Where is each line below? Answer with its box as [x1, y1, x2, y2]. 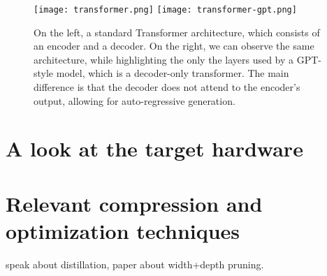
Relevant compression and [6, 189, 263, 217]
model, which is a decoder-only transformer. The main [56, 66, 289, 80]
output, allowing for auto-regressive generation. [34, 93, 235, 108]
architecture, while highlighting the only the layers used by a [34, 52, 294, 66]
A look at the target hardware [6, 134, 303, 163]
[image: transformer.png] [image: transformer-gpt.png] [34, 5, 297, 15]
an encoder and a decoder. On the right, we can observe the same [34, 38, 314, 53]
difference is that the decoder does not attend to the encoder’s [34, 80, 300, 94]
